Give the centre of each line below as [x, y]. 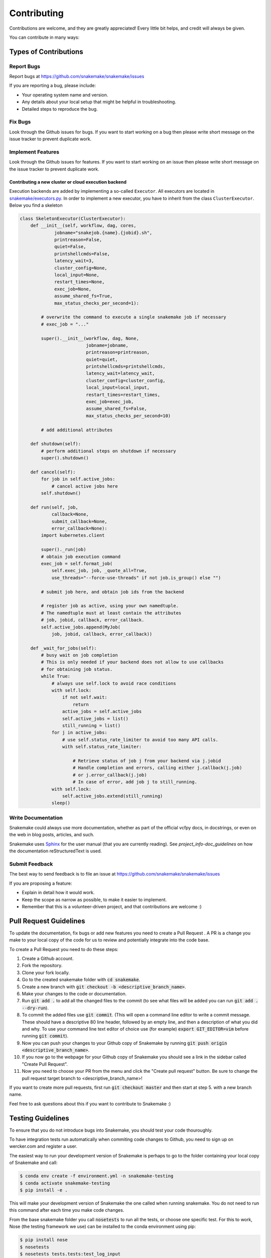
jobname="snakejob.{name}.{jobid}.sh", [103, 232]
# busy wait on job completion [79, 655]
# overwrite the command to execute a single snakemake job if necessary [134, 317]
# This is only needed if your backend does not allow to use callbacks [132, 662]
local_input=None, [77, 275]
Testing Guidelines [39, 1118]
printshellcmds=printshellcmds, [126, 367]
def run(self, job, [54, 507]
